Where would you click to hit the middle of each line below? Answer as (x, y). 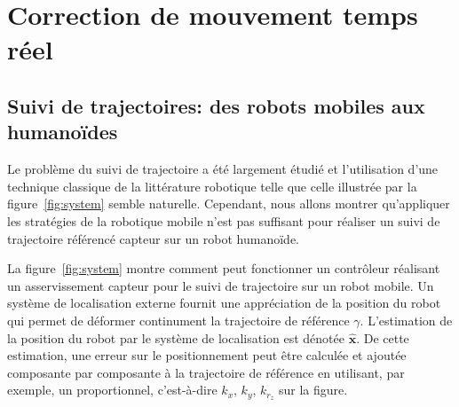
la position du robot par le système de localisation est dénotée (176, 337)
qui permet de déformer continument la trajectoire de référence (178, 320)
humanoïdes (63, 132)
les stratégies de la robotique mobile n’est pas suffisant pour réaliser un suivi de (224, 220)
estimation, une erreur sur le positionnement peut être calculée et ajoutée (207, 355)
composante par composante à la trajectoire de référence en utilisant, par (206, 372)
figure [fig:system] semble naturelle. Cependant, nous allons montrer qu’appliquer (229, 203)
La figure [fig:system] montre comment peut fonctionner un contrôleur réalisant (224, 268)
